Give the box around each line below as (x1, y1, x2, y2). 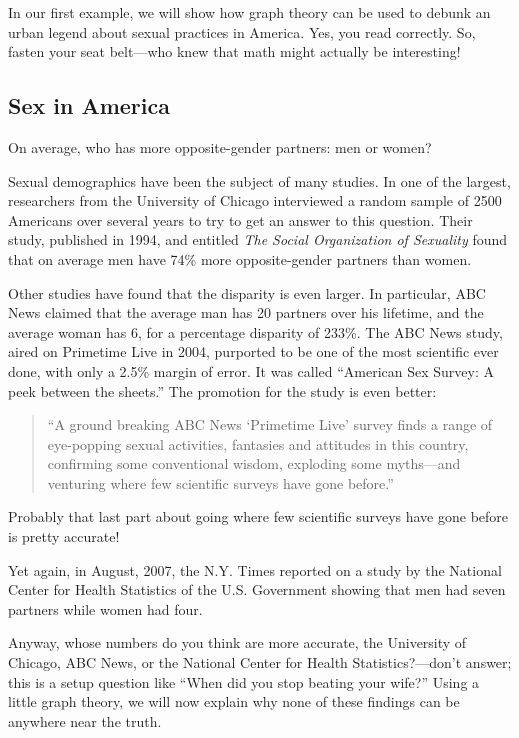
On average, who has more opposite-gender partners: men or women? (8, 136, 432, 157)
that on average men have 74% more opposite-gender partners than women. (8, 248, 472, 269)
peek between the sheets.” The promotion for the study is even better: (8, 380, 437, 401)
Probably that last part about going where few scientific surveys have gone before (8, 506, 509, 527)
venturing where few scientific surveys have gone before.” (47, 472, 394, 493)
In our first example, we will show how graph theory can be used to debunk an (8, 2, 491, 22)
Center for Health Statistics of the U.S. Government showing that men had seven (8, 579, 506, 600)
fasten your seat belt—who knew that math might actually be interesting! (8, 41, 461, 62)
